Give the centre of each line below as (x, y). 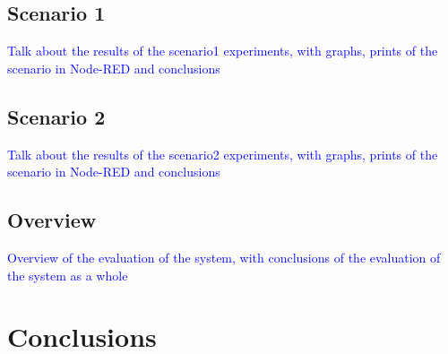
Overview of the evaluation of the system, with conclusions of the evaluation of (224, 257)
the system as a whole (68, 275)
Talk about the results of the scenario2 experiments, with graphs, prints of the (223, 154)
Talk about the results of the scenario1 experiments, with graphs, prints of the (223, 51)
